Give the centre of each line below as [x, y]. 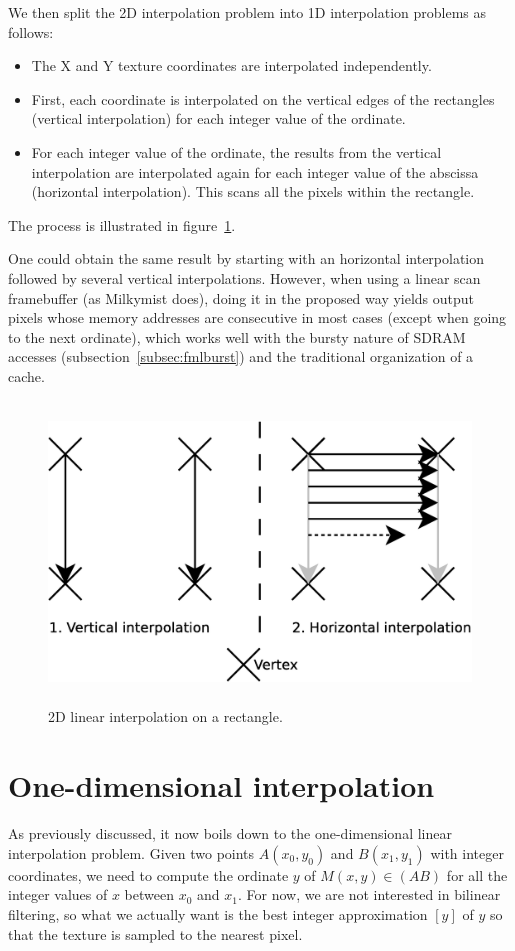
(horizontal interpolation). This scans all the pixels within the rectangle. [253, 191]
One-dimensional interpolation [221, 785]
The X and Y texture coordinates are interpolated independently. [231, 65]
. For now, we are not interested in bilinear [369, 894]
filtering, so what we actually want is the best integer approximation [218, 913]
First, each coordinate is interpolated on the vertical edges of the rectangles [263, 98]
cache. [26, 375]
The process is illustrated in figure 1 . [122, 224]
